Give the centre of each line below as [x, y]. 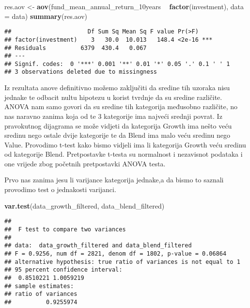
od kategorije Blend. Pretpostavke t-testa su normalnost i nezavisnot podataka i [124, 154]
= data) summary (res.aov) [46, 16]
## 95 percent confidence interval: [63, 270]
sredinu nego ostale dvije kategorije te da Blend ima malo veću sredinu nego [117, 135]
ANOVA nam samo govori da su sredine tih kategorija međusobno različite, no [121, 106]
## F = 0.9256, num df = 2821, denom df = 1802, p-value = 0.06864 [116, 253]
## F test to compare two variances [65, 229]
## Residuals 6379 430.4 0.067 [76, 48]
